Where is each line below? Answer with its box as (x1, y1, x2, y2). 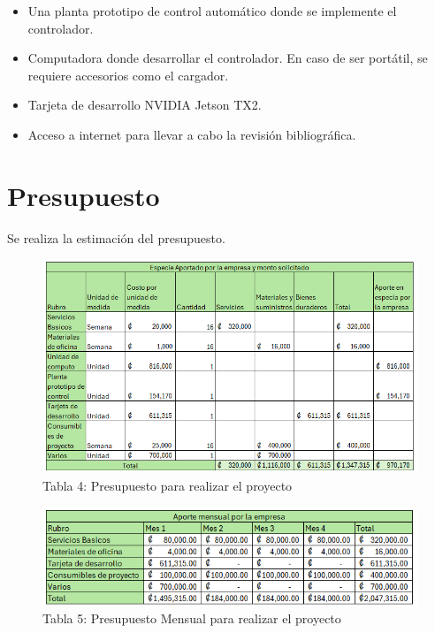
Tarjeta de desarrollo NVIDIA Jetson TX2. (27, 95, 262, 114)
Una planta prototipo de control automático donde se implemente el (27, 2, 397, 19)
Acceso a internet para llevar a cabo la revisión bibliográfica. (27, 125, 356, 143)
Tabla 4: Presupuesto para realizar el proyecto (42, 476, 293, 494)
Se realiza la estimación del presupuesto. (7, 228, 225, 247)
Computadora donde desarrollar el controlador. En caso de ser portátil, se (27, 49, 428, 67)
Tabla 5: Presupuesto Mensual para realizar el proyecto (42, 609, 341, 628)
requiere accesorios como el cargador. (27, 65, 229, 84)
